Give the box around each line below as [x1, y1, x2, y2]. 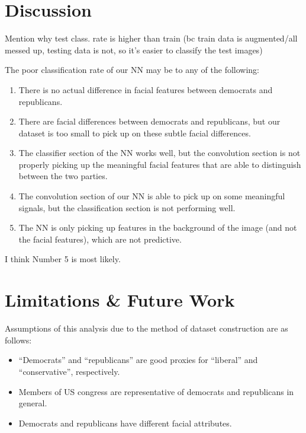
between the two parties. [18, 170, 108, 182]
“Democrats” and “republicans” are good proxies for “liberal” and [18, 354, 258, 366]
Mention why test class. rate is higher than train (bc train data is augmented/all [5, 32, 298, 44]
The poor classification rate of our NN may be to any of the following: [5, 63, 259, 76]
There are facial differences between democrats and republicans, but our [18, 115, 281, 128]
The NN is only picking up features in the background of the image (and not [18, 221, 297, 234]
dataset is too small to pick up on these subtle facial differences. [18, 126, 251, 139]
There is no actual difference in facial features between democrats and [18, 83, 273, 95]
